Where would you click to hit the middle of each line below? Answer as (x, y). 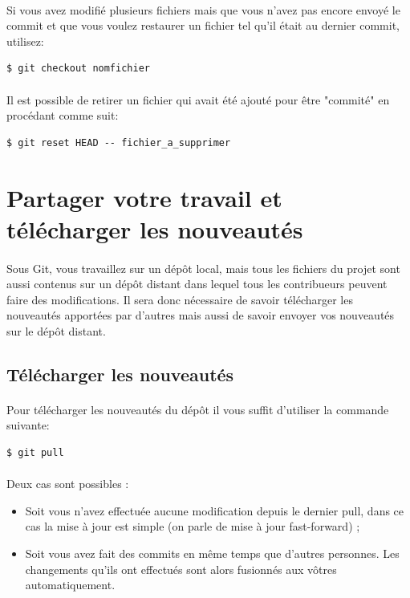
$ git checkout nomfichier (78, 69)
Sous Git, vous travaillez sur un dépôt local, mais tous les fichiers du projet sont (203, 268)
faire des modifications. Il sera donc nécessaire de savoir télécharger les (180, 299)
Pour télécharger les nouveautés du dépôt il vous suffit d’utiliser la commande (198, 409)
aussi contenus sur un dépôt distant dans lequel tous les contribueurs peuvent (197, 284)
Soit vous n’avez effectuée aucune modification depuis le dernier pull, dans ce (215, 510)
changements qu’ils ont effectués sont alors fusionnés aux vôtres (181, 569)
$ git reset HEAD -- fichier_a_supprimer (119, 142)
